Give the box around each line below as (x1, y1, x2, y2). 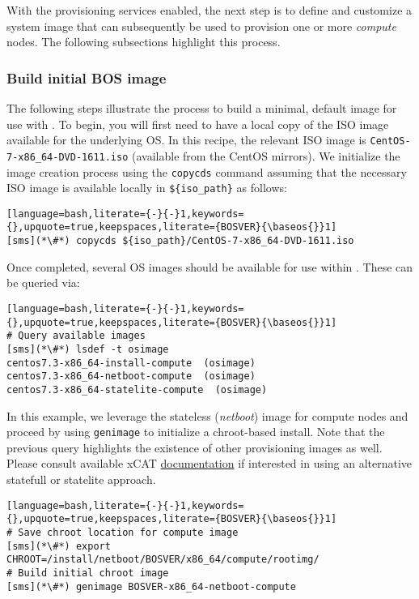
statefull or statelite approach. (6, 471, 156, 487)
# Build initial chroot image (6, 567, 169, 579)
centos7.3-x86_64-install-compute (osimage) (6, 357, 256, 369)
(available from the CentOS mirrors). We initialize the (132, 147, 400, 164)
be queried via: (6, 274, 80, 291)
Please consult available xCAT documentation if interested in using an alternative (6, 455, 413, 472)
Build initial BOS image (6, 67, 167, 88)
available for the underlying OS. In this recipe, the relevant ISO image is (6, 131, 366, 148)
